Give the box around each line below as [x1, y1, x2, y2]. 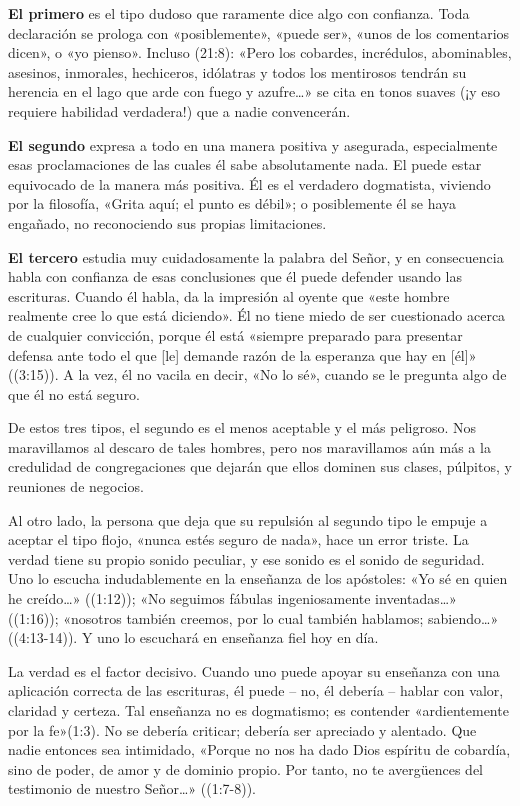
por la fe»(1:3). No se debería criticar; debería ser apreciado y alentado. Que [8, 719, 477, 740]
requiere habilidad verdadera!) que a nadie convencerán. [8, 100, 351, 121]
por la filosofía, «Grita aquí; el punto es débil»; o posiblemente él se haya [8, 193, 457, 214]
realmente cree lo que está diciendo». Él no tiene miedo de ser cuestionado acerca [8, 305, 506, 326]
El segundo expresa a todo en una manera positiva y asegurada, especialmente [8, 134, 498, 155]
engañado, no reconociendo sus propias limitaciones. [8, 212, 327, 233]
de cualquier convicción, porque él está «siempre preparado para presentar [8, 324, 463, 345]
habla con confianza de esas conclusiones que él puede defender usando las [8, 266, 462, 287]
